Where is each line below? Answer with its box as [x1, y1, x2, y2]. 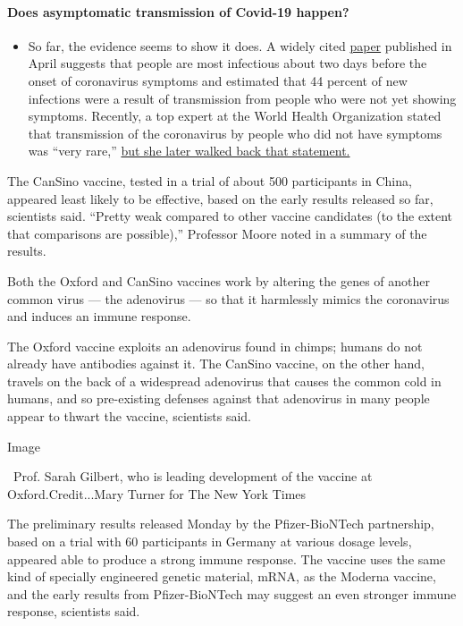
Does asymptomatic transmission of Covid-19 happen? [7, 2, 349, 21]
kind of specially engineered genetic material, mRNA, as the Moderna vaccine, [7, 567, 436, 586]
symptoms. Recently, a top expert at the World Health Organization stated [28, 106, 442, 125]
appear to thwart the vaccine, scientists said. [7, 407, 251, 426]
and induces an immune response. [7, 307, 191, 326]
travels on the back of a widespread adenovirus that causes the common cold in [7, 371, 442, 390]
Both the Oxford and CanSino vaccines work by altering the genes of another [7, 271, 431, 290]
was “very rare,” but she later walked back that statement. [28, 141, 350, 160]
